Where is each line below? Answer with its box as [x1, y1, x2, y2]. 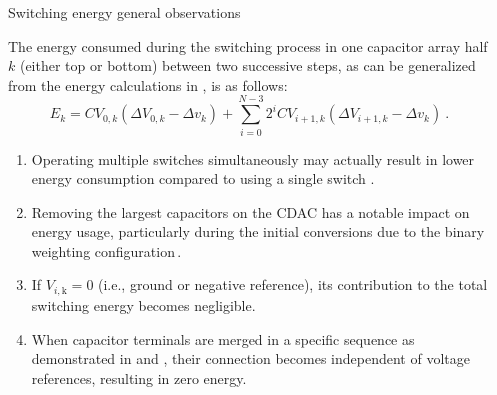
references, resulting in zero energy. [31, 367, 247, 388]
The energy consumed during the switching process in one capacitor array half [8, 35, 488, 56]
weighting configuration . [31, 240, 182, 261]
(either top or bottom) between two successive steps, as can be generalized [19, 55, 476, 76]
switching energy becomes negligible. [31, 294, 256, 315]
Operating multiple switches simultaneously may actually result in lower [31, 148, 475, 169]
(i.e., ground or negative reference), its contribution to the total [98, 274, 488, 295]
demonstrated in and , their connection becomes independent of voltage [31, 348, 470, 369]
